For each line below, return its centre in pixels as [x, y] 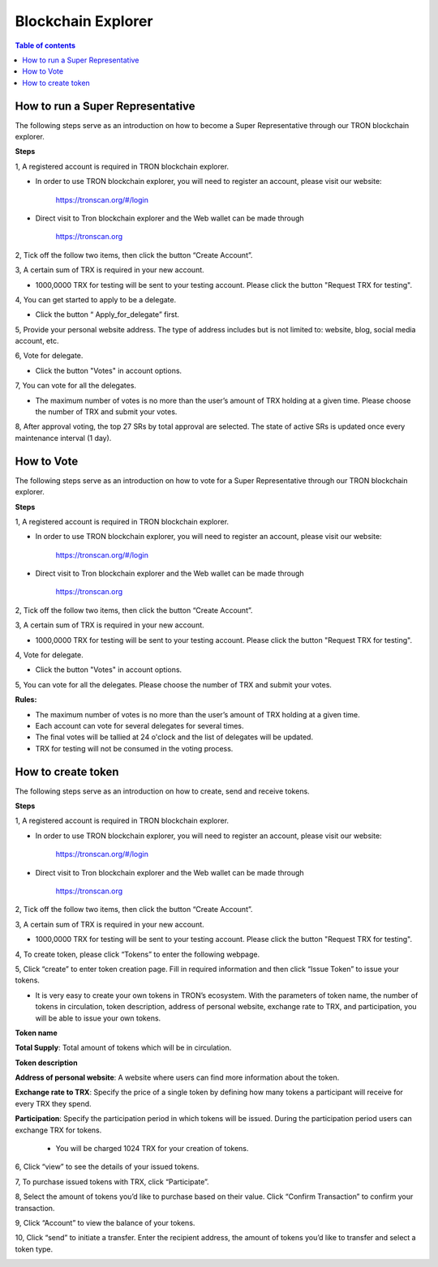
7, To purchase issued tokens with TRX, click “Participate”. [112, 1181]
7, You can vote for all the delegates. [76, 386]
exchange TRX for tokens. [58, 1130]
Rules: [26, 700]
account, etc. [37, 341]
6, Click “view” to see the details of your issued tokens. [107, 1166]
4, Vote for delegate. [49, 655]
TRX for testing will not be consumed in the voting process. [134, 748]
